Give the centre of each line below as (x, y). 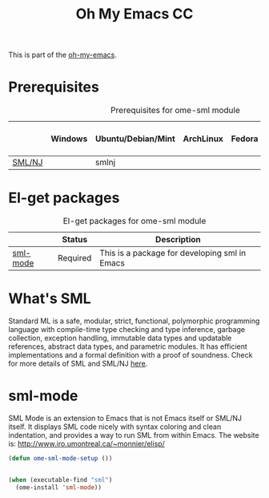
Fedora (245, 139)
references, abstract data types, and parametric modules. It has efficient (128, 346)
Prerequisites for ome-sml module (175, 111)
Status (75, 240)
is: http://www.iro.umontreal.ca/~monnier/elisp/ (87, 443)
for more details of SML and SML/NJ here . (78, 363)
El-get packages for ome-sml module (134, 221)
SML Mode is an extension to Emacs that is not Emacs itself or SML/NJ (125, 418)
